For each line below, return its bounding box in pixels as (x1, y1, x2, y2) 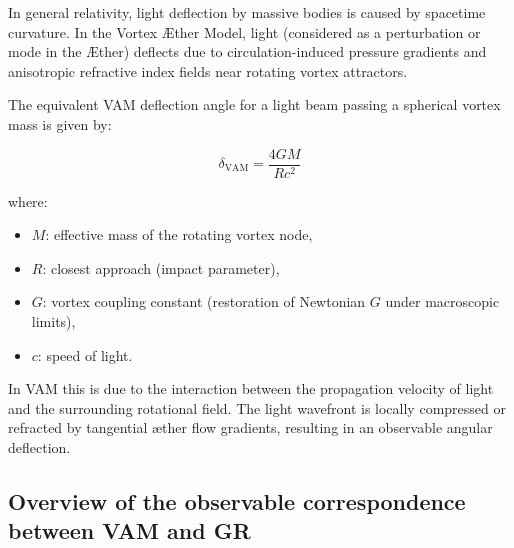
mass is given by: (8, 113, 112, 134)
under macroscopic (385, 291, 500, 312)
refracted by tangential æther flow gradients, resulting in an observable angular (8, 417, 493, 438)
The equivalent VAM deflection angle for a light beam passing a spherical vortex (8, 94, 501, 115)
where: (8, 190, 48, 211)
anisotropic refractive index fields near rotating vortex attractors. (8, 60, 408, 81)
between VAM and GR (8, 515, 251, 546)
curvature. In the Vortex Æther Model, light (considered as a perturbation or (8, 21, 481, 42)
